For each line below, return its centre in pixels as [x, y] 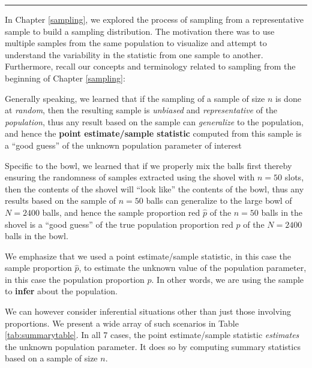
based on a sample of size [51, 358]
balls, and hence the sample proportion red [121, 212]
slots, [294, 177]
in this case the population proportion [75, 279]
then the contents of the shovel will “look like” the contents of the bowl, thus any [154, 188]
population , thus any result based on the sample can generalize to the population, [154, 121]
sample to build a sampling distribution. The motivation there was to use [140, 31]
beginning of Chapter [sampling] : [65, 78]
